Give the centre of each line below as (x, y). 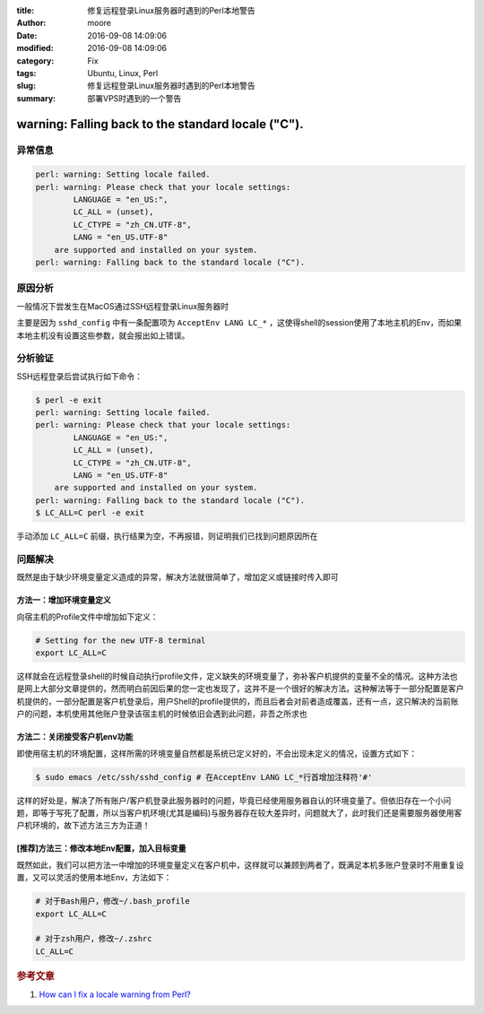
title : (26, 10)
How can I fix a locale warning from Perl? (115, 994)
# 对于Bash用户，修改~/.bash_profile (112, 901)
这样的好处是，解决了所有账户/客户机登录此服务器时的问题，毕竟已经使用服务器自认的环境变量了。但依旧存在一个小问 (234, 800)
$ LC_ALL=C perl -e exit (90, 513)
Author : (31, 23)
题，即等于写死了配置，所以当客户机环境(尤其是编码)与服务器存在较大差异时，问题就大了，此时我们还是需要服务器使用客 (239, 812)
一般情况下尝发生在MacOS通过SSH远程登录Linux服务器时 (123, 306)
